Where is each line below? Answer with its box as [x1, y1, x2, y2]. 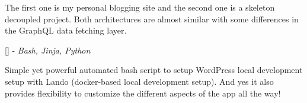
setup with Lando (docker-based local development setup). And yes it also [5, 75, 274, 87]
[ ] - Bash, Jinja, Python [5, 44, 91, 56]
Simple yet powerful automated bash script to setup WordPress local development [5, 64, 303, 76]
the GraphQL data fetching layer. [5, 24, 127, 36]
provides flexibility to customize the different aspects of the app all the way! [5, 87, 281, 99]
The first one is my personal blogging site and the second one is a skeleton [5, 1, 275, 13]
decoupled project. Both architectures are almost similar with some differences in [5, 12, 299, 25]
